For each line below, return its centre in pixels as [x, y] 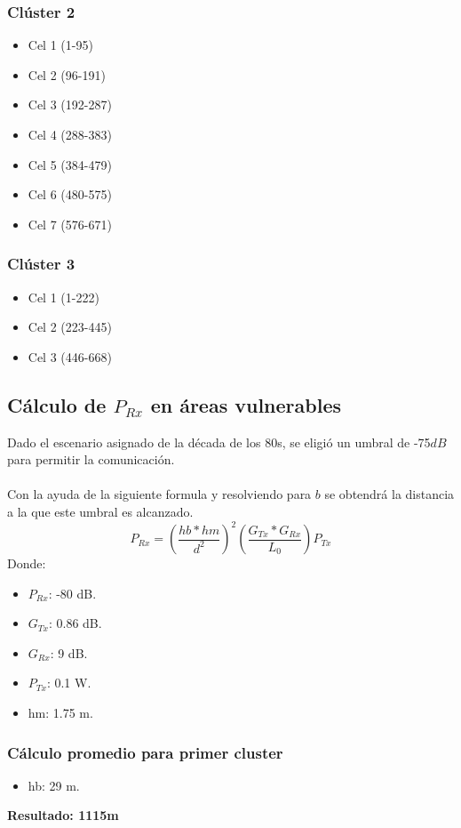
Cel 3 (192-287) [70, 105]
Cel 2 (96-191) [67, 74]
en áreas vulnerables [246, 404]
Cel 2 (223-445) [70, 327]
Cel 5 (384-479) [70, 164]
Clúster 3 [41, 264]
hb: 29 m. [54, 785]
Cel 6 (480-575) [70, 194]
